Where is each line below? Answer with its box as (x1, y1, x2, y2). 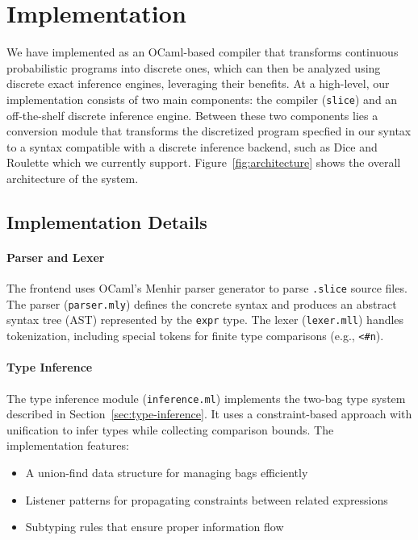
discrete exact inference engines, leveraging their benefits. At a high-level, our (6, 75, 390, 92)
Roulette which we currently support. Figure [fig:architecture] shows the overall (6, 154, 401, 171)
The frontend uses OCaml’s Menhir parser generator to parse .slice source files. (6, 280, 408, 297)
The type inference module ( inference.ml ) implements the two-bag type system (6, 389, 406, 406)
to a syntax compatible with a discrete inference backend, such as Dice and (6, 138, 378, 155)
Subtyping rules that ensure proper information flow (25, 518, 284, 535)
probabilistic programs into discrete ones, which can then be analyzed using (6, 59, 381, 76)
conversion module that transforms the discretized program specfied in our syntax (6, 123, 412, 139)
